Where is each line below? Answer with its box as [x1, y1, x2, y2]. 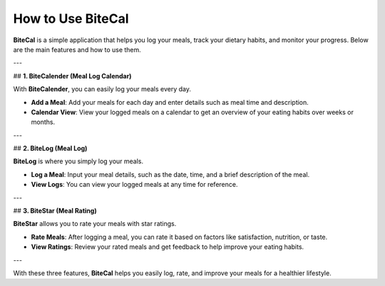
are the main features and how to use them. [13, 45, 142, 53]
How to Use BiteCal [13, 11, 129, 26]
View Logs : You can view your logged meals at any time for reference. [31, 180, 238, 189]
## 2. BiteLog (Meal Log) [13, 144, 88, 153]
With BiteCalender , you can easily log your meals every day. [13, 85, 192, 93]
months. [31, 118, 56, 126]
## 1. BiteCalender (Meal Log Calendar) [13, 71, 132, 80]
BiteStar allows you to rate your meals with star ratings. [13, 220, 177, 228]
